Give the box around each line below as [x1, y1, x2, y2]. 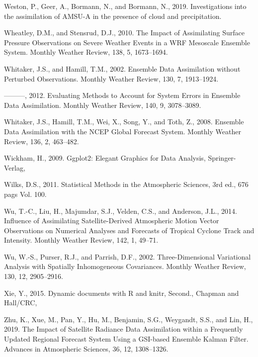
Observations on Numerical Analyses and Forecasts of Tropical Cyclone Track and [4, 225, 255, 235]
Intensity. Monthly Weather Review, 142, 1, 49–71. [4, 235, 159, 245]
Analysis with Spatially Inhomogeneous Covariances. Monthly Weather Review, [4, 261, 246, 271]
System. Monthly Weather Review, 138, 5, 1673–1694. [4, 47, 168, 57]
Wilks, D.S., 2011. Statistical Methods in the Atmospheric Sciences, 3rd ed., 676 [4, 179, 249, 189]
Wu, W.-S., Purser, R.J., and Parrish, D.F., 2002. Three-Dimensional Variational [4, 251, 251, 262]
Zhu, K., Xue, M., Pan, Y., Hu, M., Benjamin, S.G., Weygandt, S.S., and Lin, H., [4, 314, 253, 324]
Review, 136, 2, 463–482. [4, 136, 79, 146]
